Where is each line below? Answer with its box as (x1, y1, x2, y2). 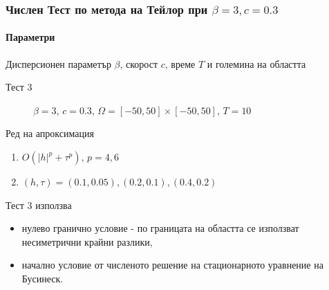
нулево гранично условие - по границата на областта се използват (21, 221, 299, 235)
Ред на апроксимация (6, 126, 94, 141)
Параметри (6, 30, 55, 44)
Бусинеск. (21, 271, 64, 285)
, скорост (120, 56, 158, 71)
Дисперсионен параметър (6, 56, 111, 71)
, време (164, 56, 196, 71)
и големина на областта (207, 56, 306, 71)
